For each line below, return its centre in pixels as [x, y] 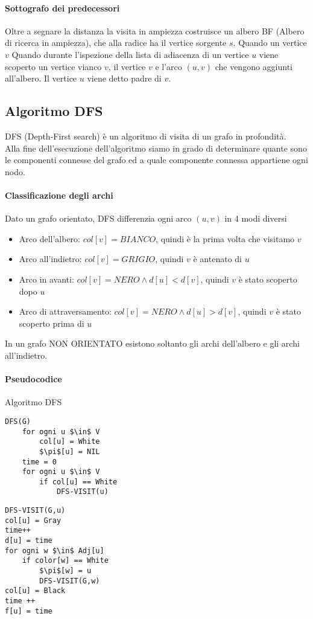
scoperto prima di [52, 323]
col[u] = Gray [33, 520]
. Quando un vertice [270, 43]
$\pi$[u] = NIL [70, 451]
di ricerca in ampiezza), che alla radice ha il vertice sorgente [116, 43]
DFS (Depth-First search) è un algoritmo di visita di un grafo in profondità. [146, 136]
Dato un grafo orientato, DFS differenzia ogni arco [98, 218]
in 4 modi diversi [256, 218]
